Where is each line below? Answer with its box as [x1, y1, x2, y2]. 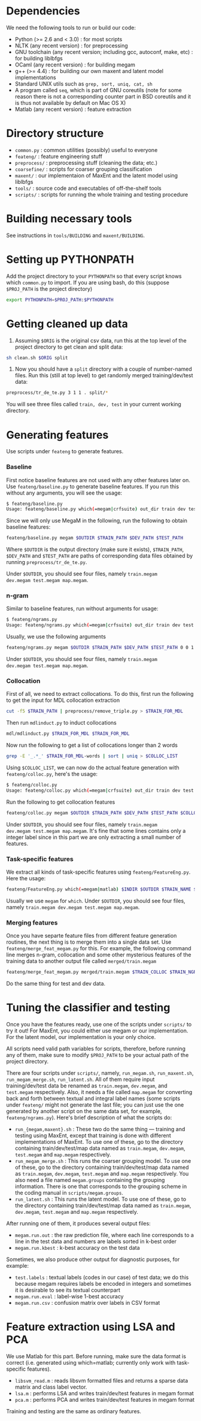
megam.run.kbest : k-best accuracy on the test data [14, 1244, 141, 1251]
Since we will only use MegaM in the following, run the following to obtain [6, 517, 187, 525]
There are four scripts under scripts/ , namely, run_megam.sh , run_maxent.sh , [6, 1069, 194, 1076]
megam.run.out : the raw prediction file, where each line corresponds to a [14, 1231, 194, 1238]
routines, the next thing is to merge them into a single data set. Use [6, 938, 172, 946]
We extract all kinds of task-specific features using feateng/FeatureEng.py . [6, 868, 191, 875]
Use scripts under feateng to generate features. [6, 448, 124, 455]
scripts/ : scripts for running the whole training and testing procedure [14, 190, 188, 198]
